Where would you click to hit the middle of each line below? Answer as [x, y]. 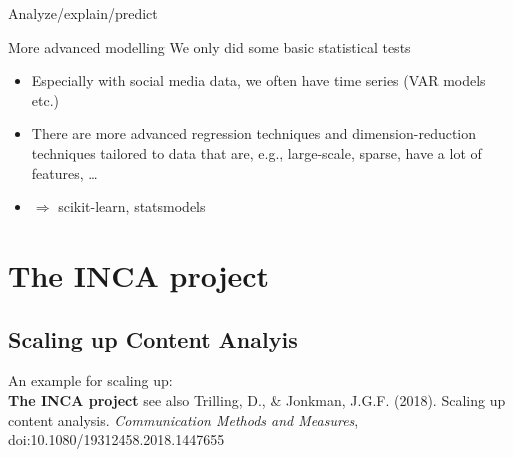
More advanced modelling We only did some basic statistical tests [209, 46]
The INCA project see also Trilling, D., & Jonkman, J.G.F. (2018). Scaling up [257, 399]
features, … [64, 172]
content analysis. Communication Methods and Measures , [183, 419]
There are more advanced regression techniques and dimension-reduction [254, 133]
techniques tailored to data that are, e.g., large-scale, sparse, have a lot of [256, 152]
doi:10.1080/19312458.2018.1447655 [116, 439]
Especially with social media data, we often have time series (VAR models [258, 80]
